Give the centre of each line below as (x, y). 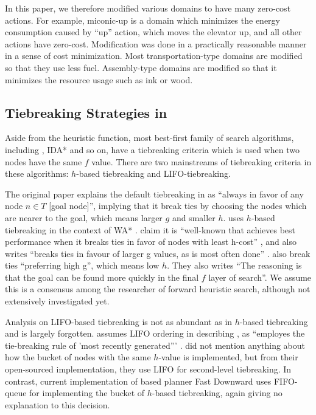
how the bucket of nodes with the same (78, 357)
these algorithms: (37, 173)
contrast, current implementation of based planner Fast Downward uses (138, 381)
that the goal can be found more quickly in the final (102, 277)
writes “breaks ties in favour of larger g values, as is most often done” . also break (158, 253)
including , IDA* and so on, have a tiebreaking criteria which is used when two (152, 149)
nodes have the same (44, 161)
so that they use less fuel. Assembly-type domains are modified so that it (141, 67)
